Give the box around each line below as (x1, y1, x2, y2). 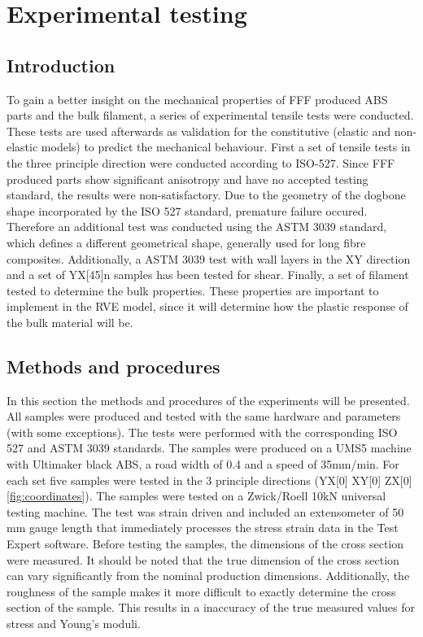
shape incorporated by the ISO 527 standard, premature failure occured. (7, 202, 368, 219)
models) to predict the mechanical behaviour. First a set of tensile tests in (41, 138, 411, 155)
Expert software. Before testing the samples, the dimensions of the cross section (7, 535, 404, 552)
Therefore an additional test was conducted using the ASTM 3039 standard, (7, 218, 387, 235)
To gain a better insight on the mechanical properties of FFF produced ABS (7, 90, 388, 107)
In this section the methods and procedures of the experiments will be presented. (7, 391, 410, 408)
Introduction (7, 52, 116, 77)
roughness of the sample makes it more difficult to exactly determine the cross (7, 582, 396, 600)
